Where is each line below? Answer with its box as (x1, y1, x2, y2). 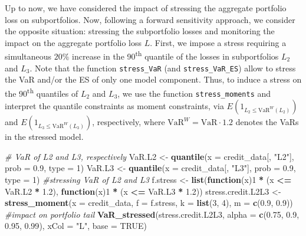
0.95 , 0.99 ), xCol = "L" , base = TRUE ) (5, 219, 147, 232)
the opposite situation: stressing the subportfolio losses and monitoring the (5, 25, 275, 37)
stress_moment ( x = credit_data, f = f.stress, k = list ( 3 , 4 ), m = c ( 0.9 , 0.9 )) (5, 196, 293, 209)
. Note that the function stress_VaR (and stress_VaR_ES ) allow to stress (29, 61, 296, 74)
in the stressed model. (5, 130, 84, 143)
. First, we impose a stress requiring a (150, 36, 287, 48)
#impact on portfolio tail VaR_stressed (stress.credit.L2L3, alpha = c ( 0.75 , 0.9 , (5, 208, 300, 220)
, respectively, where (92, 116, 165, 128)
